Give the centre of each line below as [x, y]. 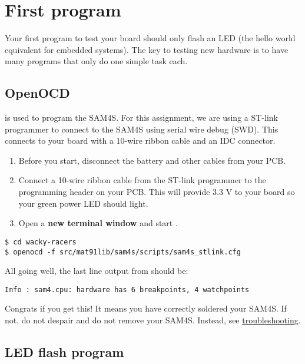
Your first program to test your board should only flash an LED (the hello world [150, 38]
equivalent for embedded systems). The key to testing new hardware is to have [147, 49]
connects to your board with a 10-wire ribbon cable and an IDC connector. [140, 140]
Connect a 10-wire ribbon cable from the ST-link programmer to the [142, 180]
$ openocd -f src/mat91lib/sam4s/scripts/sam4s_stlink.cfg [123, 252]
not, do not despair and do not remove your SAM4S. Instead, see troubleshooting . [153, 320]
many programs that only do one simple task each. [96, 61]
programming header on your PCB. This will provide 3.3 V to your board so [157, 192]
